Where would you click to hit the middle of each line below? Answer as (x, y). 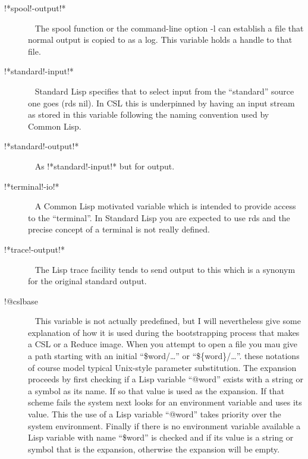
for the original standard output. (87, 281)
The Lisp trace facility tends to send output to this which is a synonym (165, 269)
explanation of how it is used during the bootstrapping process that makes (164, 332)
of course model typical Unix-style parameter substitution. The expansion (162, 367)
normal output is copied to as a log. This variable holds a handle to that (160, 40)
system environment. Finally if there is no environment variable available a (164, 425)
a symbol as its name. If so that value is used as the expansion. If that (156, 390)
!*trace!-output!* (34, 249)
